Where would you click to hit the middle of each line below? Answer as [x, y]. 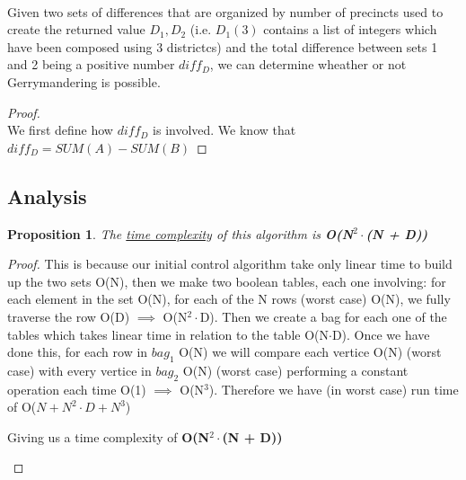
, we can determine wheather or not [308, 64]
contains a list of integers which [350, 29]
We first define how [60, 130]
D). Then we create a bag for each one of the [323, 316]
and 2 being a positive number [91, 64]
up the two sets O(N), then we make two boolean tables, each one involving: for [227, 281]
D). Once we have [381, 334]
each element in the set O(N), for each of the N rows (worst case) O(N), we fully [229, 299]
